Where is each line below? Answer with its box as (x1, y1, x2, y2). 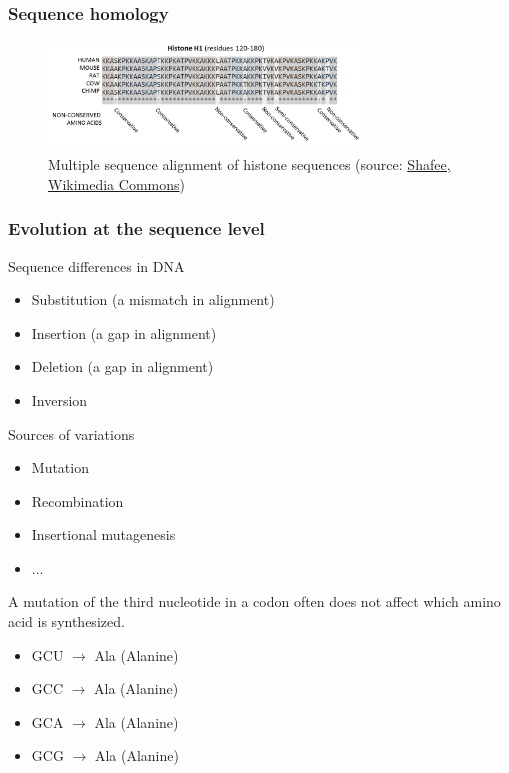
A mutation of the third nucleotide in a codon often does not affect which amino (8, 591, 501, 612)
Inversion (31, 389, 88, 410)
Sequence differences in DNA (8, 255, 185, 276)
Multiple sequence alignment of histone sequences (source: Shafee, (48, 154, 451, 175)
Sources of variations (8, 423, 135, 444)
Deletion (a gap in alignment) (31, 356, 214, 377)
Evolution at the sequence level (8, 216, 265, 241)
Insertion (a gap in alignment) (31, 322, 217, 343)
